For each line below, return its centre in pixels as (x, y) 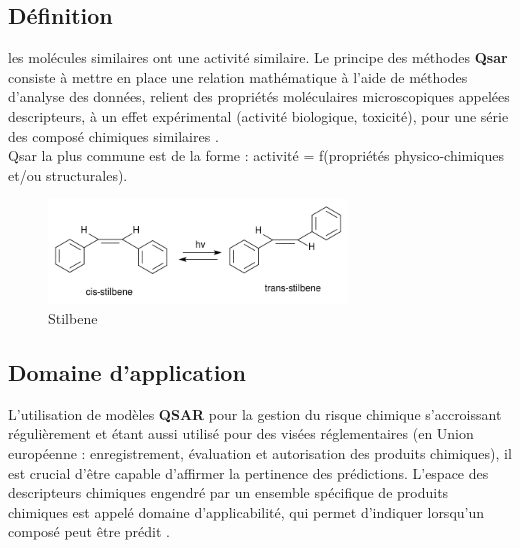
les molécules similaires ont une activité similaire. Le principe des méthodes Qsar (258, 57)
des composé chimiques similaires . (113, 135)
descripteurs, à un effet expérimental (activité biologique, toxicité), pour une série (258, 115)
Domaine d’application (127, 371)
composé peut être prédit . (89, 531)
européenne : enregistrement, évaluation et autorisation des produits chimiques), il (260, 452)
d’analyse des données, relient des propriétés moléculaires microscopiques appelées (259, 96)
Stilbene (73, 317)
